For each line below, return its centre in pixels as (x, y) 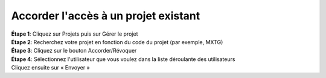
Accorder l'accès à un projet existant (106, 16)
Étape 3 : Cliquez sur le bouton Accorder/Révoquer (74, 51)
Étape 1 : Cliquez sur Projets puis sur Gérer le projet (75, 34)
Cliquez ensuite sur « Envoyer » (50, 68)
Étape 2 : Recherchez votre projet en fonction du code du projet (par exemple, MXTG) (117, 42)
